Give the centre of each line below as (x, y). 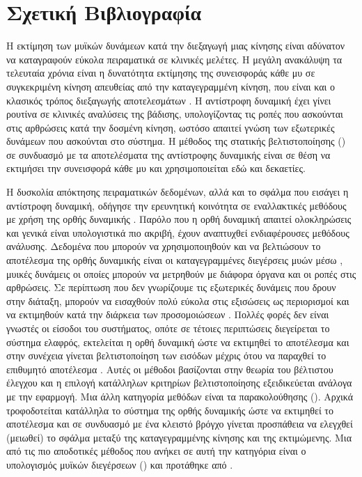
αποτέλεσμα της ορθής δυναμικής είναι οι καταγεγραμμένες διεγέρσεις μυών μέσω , (175, 260)
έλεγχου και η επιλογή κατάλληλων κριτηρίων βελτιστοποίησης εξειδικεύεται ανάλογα (179, 383)
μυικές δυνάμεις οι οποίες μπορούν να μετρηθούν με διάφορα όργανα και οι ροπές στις (181, 273)
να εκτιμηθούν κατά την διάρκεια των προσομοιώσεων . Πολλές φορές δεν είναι (168, 314)
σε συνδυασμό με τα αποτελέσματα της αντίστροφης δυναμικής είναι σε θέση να (168, 154)
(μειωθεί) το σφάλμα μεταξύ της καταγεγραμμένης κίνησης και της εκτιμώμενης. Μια (179, 437)
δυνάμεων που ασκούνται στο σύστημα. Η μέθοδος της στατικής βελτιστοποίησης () (176, 141)
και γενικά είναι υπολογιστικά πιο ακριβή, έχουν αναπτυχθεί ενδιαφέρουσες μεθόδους (178, 232)
